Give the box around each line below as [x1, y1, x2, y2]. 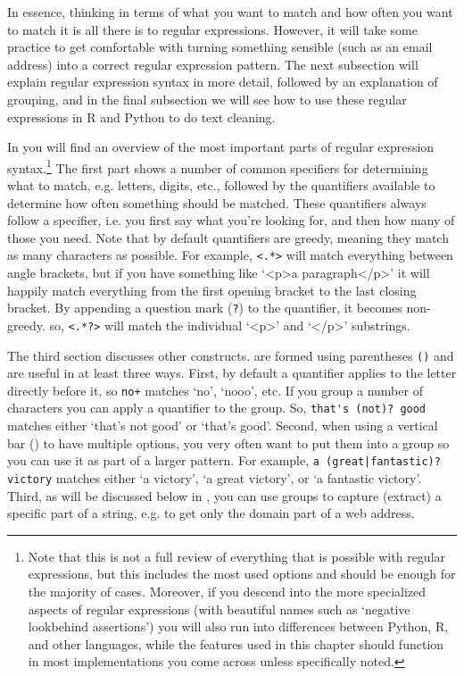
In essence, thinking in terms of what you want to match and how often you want [7, 3, 453, 21]
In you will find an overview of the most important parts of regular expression [7, 138, 435, 156]
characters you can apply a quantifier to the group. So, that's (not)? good [7, 398, 427, 417]
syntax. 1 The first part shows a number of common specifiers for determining [7, 155, 428, 177]
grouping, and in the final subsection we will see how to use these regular [7, 89, 407, 108]
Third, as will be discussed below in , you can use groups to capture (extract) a [7, 486, 442, 505]
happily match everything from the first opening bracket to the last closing [7, 280, 417, 299]
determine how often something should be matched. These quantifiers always [7, 193, 427, 212]
